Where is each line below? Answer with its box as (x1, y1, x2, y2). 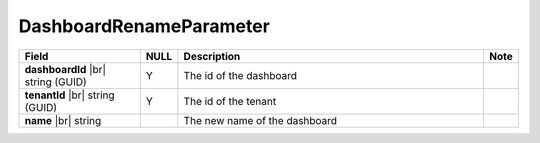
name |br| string (24, 113, 102, 127)
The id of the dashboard (183, 68, 297, 82)
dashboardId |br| (24, 62, 107, 76)
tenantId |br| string (24, 88, 115, 102)
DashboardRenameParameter (18, 15, 270, 37)
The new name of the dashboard (183, 113, 338, 127)
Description (183, 49, 241, 63)
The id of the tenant (183, 94, 277, 108)
